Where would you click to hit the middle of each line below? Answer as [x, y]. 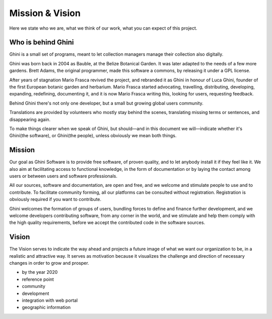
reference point [38, 279]
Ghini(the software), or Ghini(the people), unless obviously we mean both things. [93, 136]
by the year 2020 [40, 272]
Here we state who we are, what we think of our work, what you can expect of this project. [103, 28]
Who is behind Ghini [42, 42]
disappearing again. [30, 119]
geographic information [46, 307]
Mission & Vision [45, 13]
